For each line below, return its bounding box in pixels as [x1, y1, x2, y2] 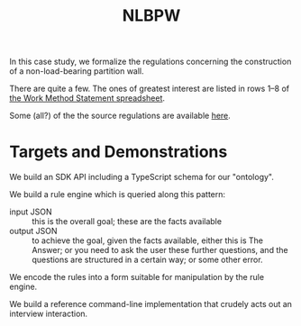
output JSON [9, 226, 58, 237]
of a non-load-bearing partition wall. [9, 66, 144, 77]
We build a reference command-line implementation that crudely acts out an [9, 299, 293, 310]
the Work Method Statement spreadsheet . [9, 93, 165, 104]
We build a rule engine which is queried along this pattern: [9, 189, 226, 200]
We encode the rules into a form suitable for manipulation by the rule [9, 272, 264, 283]
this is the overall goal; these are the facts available [32, 216, 223, 227]
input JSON [9, 206, 52, 217]
